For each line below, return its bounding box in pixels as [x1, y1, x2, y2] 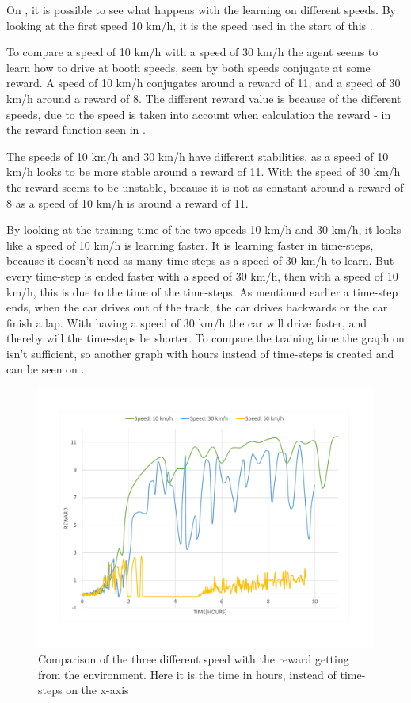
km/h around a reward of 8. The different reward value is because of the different [6, 90, 401, 106]
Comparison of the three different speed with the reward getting [38, 651, 349, 667]
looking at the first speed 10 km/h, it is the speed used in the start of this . [6, 17, 373, 33]
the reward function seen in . [6, 121, 146, 138]
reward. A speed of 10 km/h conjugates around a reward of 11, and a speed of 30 [6, 75, 401, 91]
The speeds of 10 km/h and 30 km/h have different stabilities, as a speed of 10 [6, 147, 389, 164]
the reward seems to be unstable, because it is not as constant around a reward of [6, 178, 404, 195]
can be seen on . [6, 361, 85, 377]
